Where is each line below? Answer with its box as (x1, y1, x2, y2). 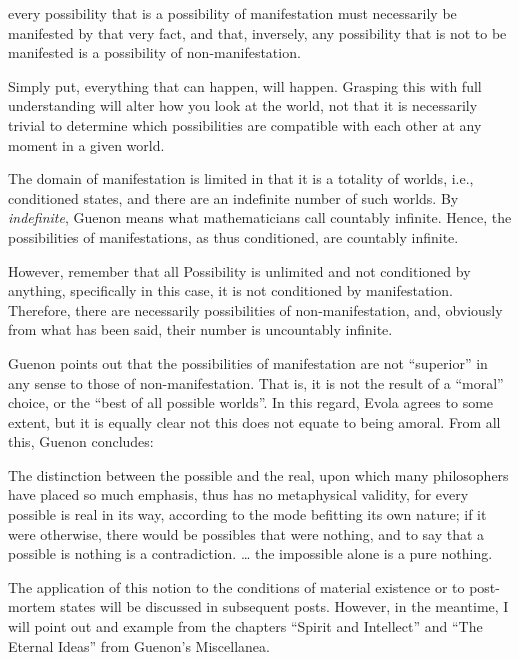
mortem (8, 596, 56, 617)
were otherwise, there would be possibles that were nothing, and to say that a (8, 523, 485, 544)
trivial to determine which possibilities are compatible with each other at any (8, 114, 482, 135)
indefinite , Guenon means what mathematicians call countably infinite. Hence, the (8, 207, 512, 228)
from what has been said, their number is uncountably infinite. (8, 319, 393, 340)
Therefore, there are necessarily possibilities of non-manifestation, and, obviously (8, 299, 503, 320)
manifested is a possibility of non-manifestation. (8, 42, 301, 63)
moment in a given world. (8, 134, 165, 155)
